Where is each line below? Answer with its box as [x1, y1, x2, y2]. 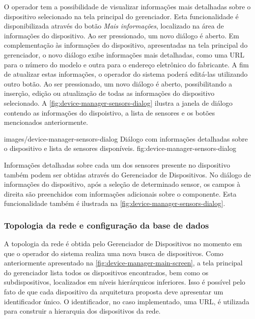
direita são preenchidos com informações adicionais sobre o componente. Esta [4, 188, 237, 199]
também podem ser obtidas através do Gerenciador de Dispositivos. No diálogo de [4, 169, 251, 179]
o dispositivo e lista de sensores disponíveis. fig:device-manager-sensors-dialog [4, 143, 236, 153]
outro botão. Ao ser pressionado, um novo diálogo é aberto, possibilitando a [4, 78, 232, 88]
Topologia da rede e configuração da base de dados [4, 219, 209, 231]
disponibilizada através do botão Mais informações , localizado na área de [4, 21, 224, 31]
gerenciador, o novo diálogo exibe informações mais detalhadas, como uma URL [4, 49, 245, 59]
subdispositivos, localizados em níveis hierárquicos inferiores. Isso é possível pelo [4, 277, 246, 287]
